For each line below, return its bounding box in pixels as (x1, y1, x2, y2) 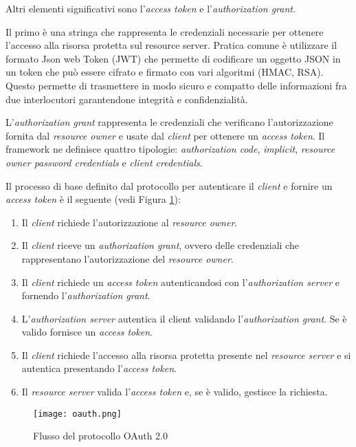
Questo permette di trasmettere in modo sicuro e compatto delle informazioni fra (5, 78, 347, 92)
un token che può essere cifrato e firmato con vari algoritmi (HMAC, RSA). (5, 65, 324, 79)
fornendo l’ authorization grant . (21, 288, 151, 303)
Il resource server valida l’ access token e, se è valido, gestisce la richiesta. (21, 384, 328, 399)
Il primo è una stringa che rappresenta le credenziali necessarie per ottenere (5, 24, 324, 39)
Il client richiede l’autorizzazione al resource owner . (21, 215, 238, 229)
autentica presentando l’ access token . (21, 361, 177, 375)
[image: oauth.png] (33, 408, 122, 419)
